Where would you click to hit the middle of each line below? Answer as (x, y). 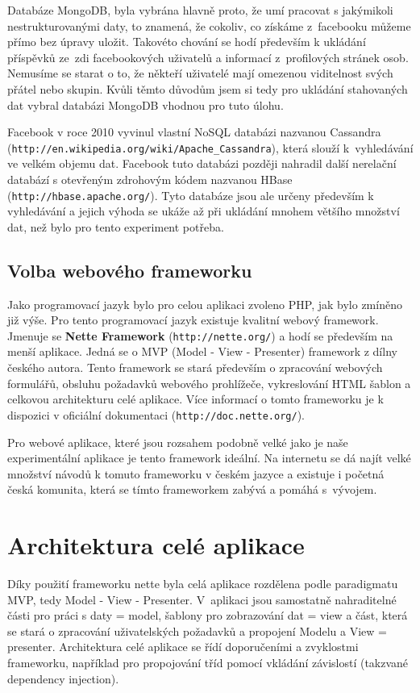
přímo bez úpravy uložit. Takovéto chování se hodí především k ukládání (187, 42)
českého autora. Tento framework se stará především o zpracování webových (195, 367)
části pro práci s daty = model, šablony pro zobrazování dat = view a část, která (208, 615)
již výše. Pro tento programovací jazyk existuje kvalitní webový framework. (193, 320)
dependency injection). (63, 678)
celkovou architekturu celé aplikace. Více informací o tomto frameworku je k (195, 399)
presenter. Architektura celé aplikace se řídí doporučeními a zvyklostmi (183, 647)
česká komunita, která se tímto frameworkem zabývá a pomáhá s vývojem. (192, 489)
